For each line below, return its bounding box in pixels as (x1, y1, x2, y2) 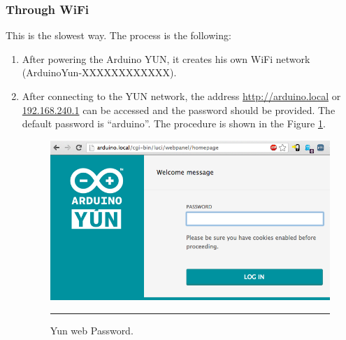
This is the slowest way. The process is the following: (6, 28, 231, 43)
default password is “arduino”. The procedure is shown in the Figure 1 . (22, 116, 326, 131)
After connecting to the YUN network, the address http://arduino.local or (22, 89, 341, 103)
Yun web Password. (50, 323, 134, 337)
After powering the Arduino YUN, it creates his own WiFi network (22, 51, 310, 66)
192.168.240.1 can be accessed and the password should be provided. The (22, 102, 336, 117)
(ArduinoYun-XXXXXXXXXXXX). (22, 65, 177, 80)
